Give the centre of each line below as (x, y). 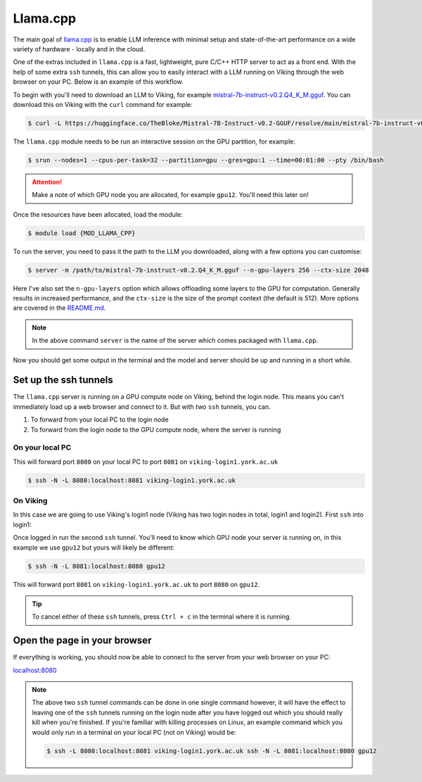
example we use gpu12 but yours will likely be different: (94, 547)
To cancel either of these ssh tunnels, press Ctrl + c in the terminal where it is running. (162, 617)
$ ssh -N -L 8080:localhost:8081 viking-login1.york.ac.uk (132, 480)
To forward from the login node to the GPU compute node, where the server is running (156, 429)
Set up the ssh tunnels (63, 380)
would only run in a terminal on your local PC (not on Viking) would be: (134, 732)
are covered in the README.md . (59, 308)
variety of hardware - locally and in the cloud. (79, 49)
